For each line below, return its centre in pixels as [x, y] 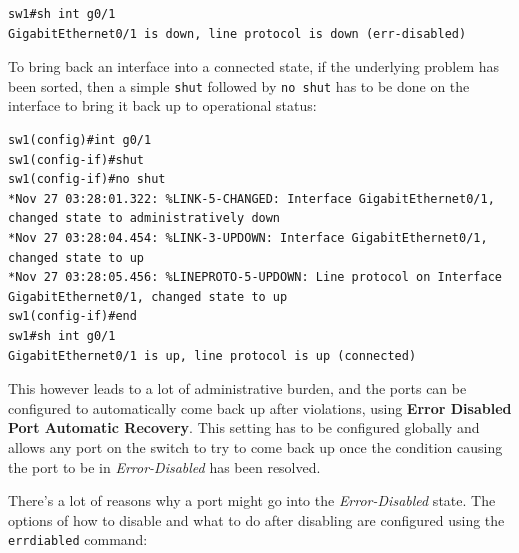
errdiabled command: [78, 539]
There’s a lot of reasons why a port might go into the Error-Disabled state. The [252, 500]
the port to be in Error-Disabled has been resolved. [164, 466]
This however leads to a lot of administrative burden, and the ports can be [237, 388]
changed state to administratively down [144, 218]
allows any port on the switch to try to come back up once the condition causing [255, 446]
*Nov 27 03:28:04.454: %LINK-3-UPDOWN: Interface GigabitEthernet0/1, [248, 238]
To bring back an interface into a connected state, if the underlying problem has [254, 66]
